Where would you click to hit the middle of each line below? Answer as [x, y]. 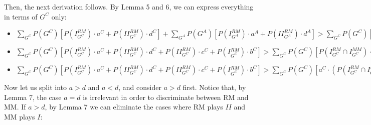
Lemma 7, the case [33, 97]
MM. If [15, 107]
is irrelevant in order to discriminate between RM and [166, 97]
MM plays [20, 116]
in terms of [21, 16]
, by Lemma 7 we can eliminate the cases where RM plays [134, 107]
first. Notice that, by [214, 87]
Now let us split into [35, 87]
